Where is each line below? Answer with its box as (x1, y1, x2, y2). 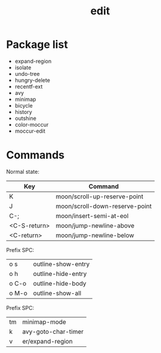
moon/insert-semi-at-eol (55, 211, 129, 220)
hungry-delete (14, 76, 51, 84)
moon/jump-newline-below (55, 231, 134, 240)
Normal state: (6, 168, 40, 175)
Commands (6, 148, 65, 162)
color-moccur (14, 121, 49, 128)
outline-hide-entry (33, 269, 87, 278)
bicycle (14, 102, 33, 109)
